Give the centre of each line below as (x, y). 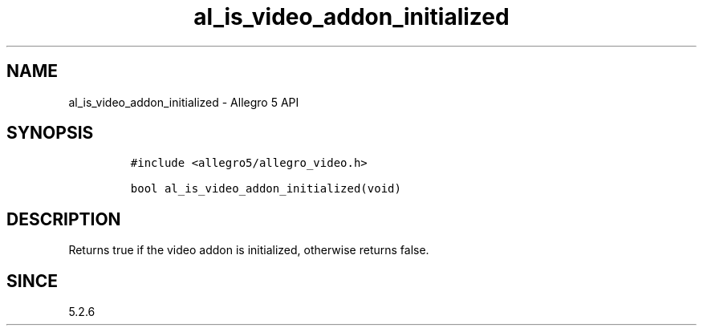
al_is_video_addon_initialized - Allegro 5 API (184, 102)
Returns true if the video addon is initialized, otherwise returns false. (249, 250)
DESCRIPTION (64, 219)
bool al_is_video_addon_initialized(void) (266, 189)
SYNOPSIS (50, 133)
